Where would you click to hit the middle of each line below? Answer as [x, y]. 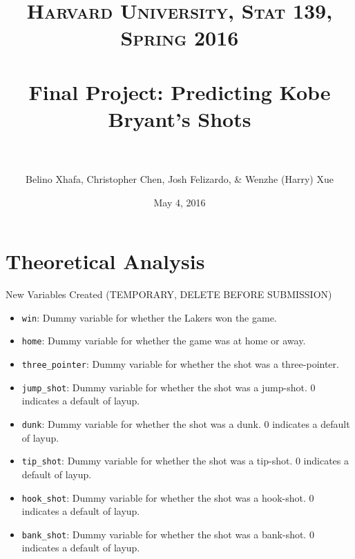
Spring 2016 [180, 38]
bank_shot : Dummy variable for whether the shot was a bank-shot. [164, 534]
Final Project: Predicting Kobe [180, 91]
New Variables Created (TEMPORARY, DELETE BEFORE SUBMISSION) [169, 294]
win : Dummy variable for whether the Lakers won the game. [149, 317]
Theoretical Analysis [105, 261]
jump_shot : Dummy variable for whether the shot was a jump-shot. [164, 387]
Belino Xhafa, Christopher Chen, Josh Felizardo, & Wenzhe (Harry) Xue [180, 179]
